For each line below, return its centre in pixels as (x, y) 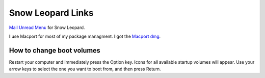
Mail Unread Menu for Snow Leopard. (47, 27)
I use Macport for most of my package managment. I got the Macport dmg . (85, 36)
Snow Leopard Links (51, 13)
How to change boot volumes (55, 50)
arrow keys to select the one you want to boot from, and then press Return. (85, 69)
